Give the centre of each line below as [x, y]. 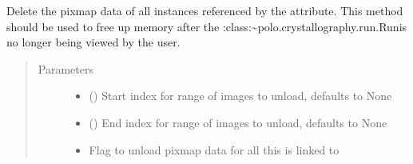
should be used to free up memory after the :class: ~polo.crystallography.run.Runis [207, 26]
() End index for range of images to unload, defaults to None [238, 122]
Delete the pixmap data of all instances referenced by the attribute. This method [205, 10]
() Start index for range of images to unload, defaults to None [240, 96]
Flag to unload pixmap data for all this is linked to [214, 149]
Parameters [66, 68]
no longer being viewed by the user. [93, 42]
